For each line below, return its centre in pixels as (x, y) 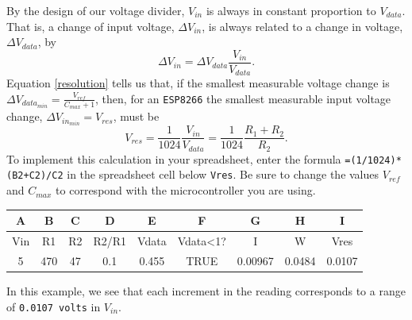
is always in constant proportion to (291, 10)
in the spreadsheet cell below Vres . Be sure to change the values (223, 174)
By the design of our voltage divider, (96, 10)
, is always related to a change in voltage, (302, 26)
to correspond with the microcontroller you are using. (186, 190)
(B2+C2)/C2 (35, 176)
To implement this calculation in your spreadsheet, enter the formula (174, 158)
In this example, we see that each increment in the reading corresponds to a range (206, 290)
